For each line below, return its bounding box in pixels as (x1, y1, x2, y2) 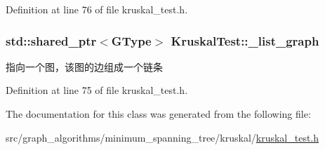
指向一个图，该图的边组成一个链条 (6, 59, 163, 74)
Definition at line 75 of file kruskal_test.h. (6, 83, 188, 97)
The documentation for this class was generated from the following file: (6, 107, 311, 121)
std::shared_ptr (6, 32, 97, 49)
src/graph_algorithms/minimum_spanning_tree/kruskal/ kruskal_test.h (6, 130, 319, 144)
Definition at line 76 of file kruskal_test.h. (6, 2, 188, 16)
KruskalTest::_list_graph (171, 32, 319, 49)
